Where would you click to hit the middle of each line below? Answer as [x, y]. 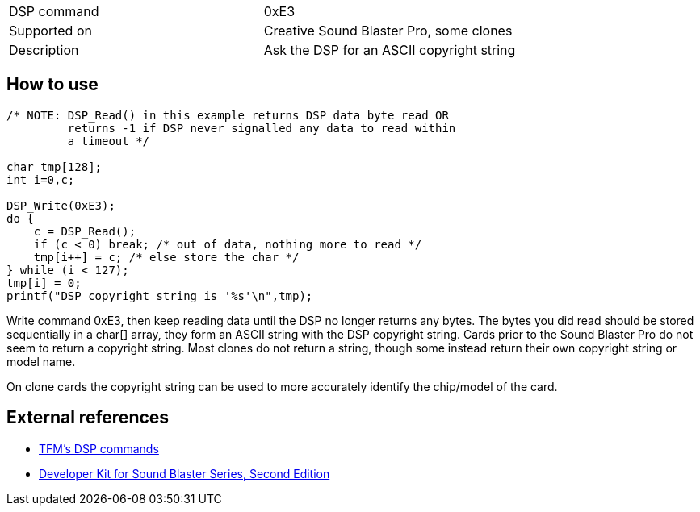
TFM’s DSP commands [99, 448]
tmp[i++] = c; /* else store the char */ [166, 257]
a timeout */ [109, 141]
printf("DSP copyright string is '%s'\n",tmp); [160, 296]
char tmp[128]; [54, 167]
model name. [41, 361]
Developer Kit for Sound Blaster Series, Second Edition [184, 473]
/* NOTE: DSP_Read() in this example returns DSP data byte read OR [228, 115]
